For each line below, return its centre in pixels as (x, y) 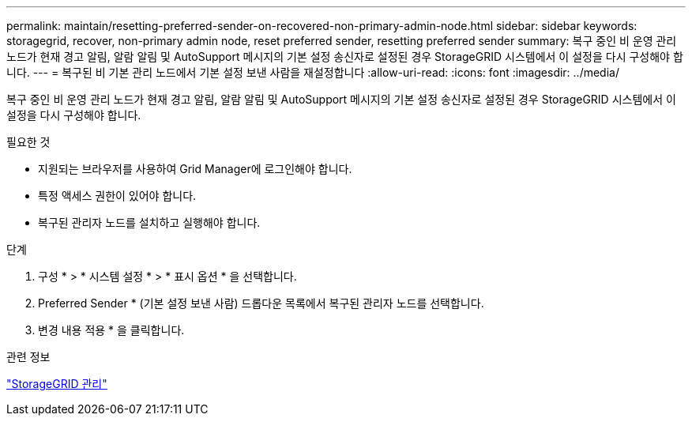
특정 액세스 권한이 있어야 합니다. (117, 196)
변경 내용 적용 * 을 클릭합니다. (111, 330)
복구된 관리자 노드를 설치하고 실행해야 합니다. (149, 222)
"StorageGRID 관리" (57, 384)
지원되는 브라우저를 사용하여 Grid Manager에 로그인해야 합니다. (195, 169)
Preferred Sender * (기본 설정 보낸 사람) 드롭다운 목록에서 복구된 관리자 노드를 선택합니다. (261, 303)
